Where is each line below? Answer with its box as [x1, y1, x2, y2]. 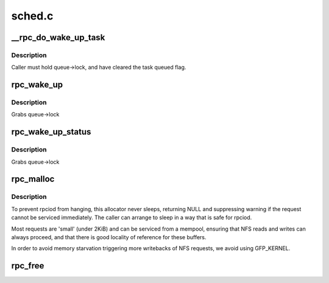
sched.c [11, 9, 54, 23]
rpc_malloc [11, 174, 55, 184]
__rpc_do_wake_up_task [11, 32, 105, 43]
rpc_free [11, 260, 44, 271]
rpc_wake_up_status [11, 127, 91, 137]
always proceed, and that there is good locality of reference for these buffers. [11, 233, 207, 240]
